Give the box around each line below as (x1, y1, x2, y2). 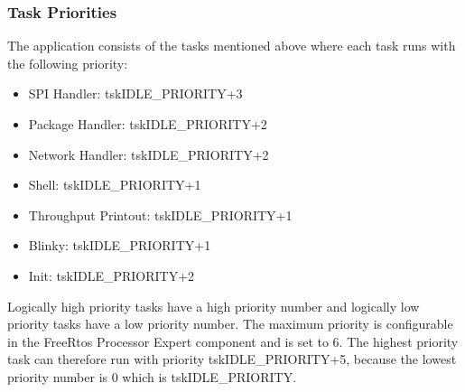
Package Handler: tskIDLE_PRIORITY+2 (28, 115, 267, 133)
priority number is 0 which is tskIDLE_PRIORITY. (7, 367, 297, 386)
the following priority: (7, 53, 128, 72)
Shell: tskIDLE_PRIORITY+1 (28, 175, 201, 194)
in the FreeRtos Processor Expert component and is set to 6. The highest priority (7, 331, 459, 350)
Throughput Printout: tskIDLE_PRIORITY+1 (28, 205, 293, 224)
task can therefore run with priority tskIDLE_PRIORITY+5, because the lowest (7, 350, 457, 369)
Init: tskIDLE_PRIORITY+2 (28, 266, 195, 285)
